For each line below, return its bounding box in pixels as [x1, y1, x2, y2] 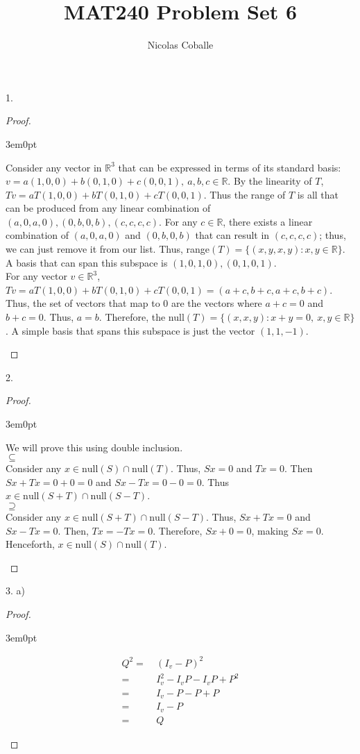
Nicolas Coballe [147, 37, 214, 52]
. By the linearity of [228, 174, 312, 188]
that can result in [195, 228, 270, 242]
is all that [297, 187, 339, 201]
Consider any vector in [6, 160, 102, 174]
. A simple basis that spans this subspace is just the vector [6, 323, 255, 337]
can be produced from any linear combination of [6, 201, 211, 215]
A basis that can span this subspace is [6, 255, 168, 269]
